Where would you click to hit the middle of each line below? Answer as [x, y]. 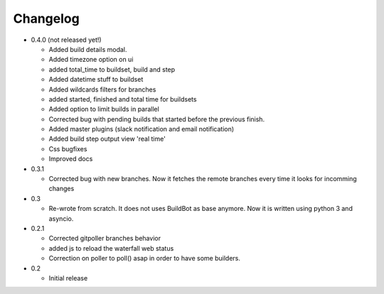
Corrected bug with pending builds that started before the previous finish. [157, 119]
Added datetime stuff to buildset [96, 80]
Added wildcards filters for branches [102, 89]
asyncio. [61, 218]
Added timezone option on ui [91, 60]
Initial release [68, 278]
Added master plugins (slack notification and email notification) [142, 129]
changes [62, 189]
